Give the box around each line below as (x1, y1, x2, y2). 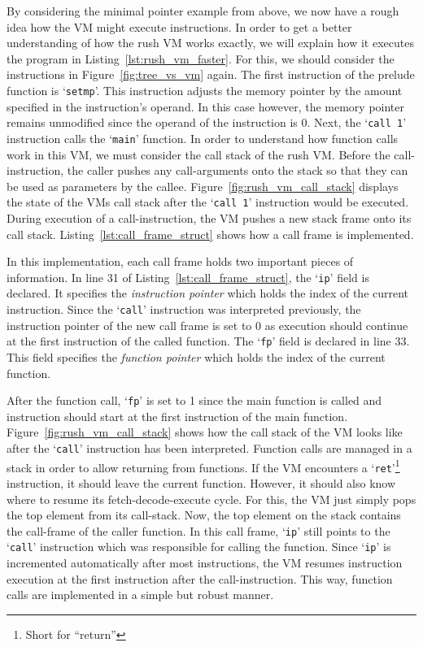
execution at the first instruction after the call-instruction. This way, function (7, 570, 393, 587)
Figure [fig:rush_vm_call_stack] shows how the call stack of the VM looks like (7, 423, 403, 441)
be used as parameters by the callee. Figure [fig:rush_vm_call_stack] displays (7, 177, 399, 194)
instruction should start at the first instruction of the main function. (7, 407, 348, 424)
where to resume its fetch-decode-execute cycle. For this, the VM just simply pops (7, 490, 416, 507)
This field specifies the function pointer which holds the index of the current (7, 348, 386, 365)
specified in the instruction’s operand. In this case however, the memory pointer (7, 98, 405, 115)
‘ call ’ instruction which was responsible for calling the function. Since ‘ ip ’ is (7, 538, 391, 555)
